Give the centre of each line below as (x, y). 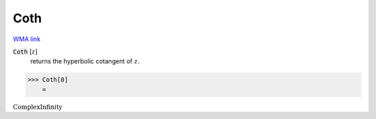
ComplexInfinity (38, 107)
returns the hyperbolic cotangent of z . (85, 61)
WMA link (27, 39)
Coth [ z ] (25, 51)
